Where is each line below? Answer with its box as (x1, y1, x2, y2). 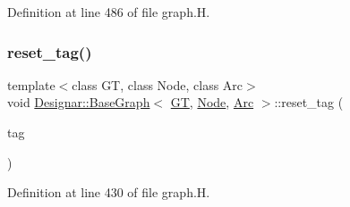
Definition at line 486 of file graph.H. (7, 3, 210, 21)
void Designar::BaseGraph (7, 93, 150, 112)
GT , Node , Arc (170, 93, 254, 112)
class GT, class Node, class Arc (72, 75, 243, 94)
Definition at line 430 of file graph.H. (7, 183, 210, 202)
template (7, 75, 55, 94)
